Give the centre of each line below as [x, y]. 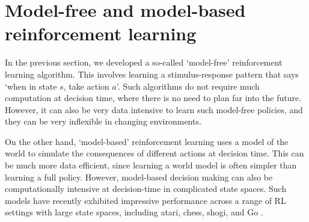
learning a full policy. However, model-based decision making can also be [139, 177]
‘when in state [31, 86]
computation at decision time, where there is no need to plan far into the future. [153, 98]
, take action [86, 86]
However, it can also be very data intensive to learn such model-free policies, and [154, 109]
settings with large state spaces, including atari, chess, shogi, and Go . [134, 212]
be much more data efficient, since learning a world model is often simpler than [151, 165]
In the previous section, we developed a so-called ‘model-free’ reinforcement [144, 62]
